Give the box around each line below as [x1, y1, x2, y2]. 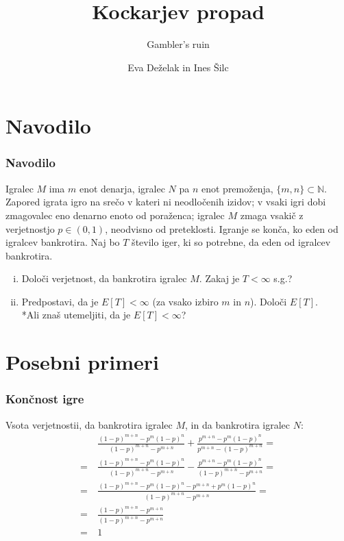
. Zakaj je [199, 271, 240, 286]
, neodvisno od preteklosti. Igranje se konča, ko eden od [105, 221, 339, 236]
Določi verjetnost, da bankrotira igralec [21, 271, 187, 286]
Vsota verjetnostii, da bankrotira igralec [5, 417, 173, 431]
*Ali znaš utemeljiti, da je [21, 307, 131, 322]
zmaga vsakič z [240, 207, 304, 222]
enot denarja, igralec [79, 181, 165, 195]
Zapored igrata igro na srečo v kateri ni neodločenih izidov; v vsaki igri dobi [5, 194, 326, 209]
